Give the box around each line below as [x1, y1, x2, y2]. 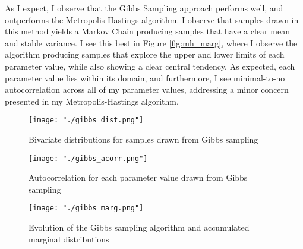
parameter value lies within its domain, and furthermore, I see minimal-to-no [5, 71, 285, 84]
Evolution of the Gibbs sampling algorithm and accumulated [29, 221, 250, 234]
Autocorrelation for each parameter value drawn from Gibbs [29, 171, 248, 184]
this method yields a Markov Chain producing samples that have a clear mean [5, 25, 290, 37]
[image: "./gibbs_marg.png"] [29, 204, 144, 213]
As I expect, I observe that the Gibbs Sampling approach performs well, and [5, 2, 283, 14]
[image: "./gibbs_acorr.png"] [29, 154, 148, 163]
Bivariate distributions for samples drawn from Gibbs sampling [29, 133, 258, 145]
